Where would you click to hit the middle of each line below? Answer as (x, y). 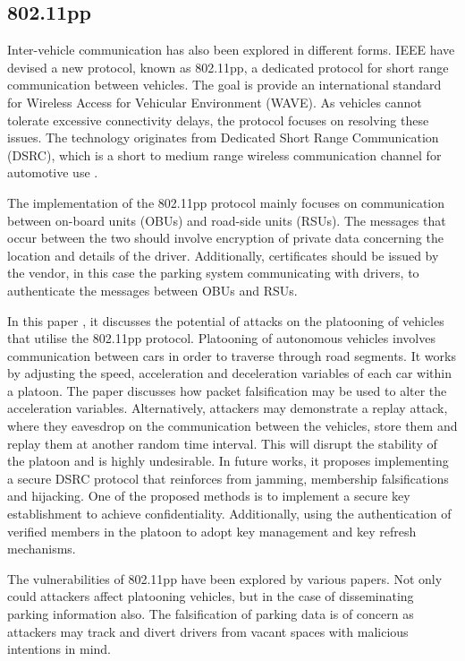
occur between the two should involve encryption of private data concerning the (225, 238)
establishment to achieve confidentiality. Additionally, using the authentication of (229, 514)
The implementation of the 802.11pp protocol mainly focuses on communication (226, 202)
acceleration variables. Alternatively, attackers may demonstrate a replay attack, (228, 408)
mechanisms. (42, 549)
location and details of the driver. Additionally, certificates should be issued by (223, 255)
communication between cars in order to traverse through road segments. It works (232, 355)
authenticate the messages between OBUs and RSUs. (152, 290)
